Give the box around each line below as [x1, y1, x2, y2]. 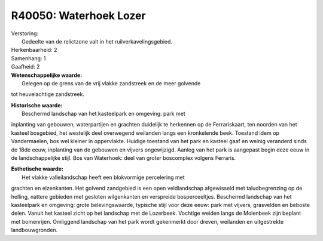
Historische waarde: [11, 101, 63, 109]
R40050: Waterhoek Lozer [11, 9, 146, 22]
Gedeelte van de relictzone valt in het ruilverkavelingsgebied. [22, 38, 173, 45]
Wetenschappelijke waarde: [11, 72, 83, 79]
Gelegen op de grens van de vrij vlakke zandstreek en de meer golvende [22, 79, 201, 86]
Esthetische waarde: [11, 165, 64, 172]
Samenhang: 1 [11, 54, 46, 62]
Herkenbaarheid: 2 [11, 47, 57, 54]
